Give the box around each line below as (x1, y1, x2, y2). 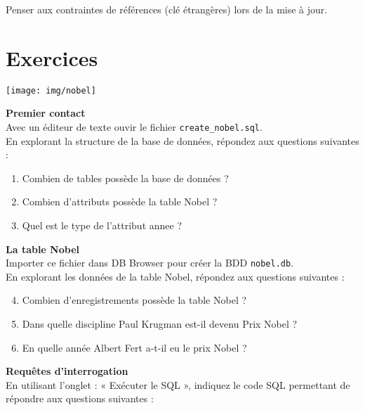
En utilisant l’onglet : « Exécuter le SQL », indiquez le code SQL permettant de (6, 377, 350, 392)
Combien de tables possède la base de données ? (22, 170, 229, 185)
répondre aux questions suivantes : (6, 391, 154, 406)
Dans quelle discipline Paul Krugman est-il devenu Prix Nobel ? (22, 316, 298, 331)
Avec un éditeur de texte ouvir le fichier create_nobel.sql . (6, 119, 263, 134)
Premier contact (6, 105, 86, 120)
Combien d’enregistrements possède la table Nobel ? (22, 293, 247, 307)
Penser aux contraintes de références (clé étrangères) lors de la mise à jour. (6, 2, 328, 16)
